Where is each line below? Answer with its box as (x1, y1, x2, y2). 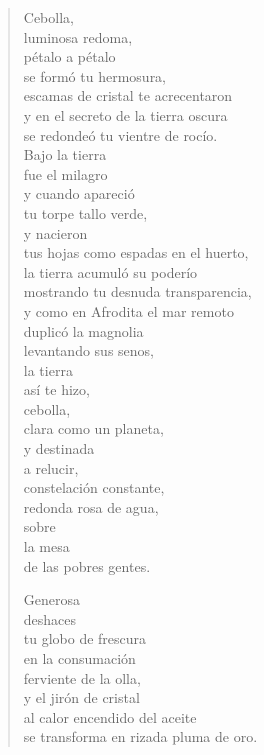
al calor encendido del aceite (23, 706, 197, 727)
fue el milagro (23, 163, 108, 184)
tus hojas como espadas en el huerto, (23, 242, 249, 263)
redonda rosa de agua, (23, 496, 159, 517)
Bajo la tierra (23, 144, 107, 165)
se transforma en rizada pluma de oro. (23, 726, 258, 747)
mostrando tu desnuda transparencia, (23, 281, 252, 302)
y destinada (23, 438, 95, 459)
